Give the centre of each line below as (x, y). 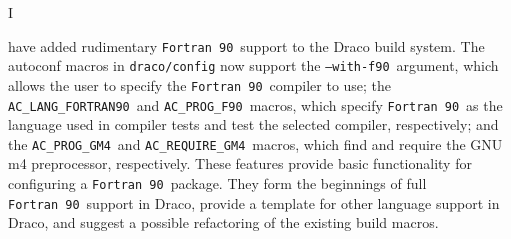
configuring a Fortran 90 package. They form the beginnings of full (217, 183)
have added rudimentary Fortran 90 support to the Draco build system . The (246, 45)
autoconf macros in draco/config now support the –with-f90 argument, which (253, 65)
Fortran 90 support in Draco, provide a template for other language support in (254, 202)
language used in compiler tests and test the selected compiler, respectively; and (253, 124)
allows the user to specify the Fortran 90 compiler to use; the (200, 84)
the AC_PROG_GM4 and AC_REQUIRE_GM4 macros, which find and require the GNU (255, 143)
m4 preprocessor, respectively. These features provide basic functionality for (240, 163)
